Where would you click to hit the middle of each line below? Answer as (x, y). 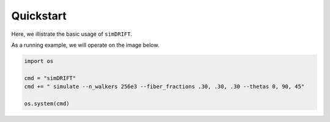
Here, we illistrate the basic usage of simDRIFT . (72, 34)
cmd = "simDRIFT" (50, 78)
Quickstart (39, 16)
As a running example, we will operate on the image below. (85, 45)
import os (39, 61)
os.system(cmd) (47, 103)
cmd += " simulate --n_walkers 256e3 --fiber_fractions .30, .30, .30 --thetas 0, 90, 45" (164, 87)
